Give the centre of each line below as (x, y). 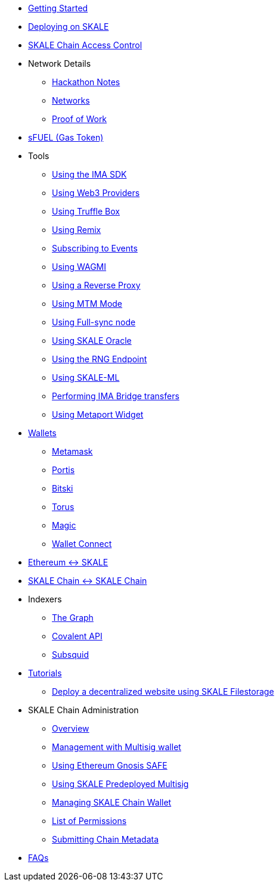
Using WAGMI (79, 267)
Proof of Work (80, 119)
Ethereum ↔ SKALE (68, 562)
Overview (71, 728)
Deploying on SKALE (69, 27)
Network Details (60, 63)
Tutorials (45, 673)
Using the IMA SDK (89, 174)
